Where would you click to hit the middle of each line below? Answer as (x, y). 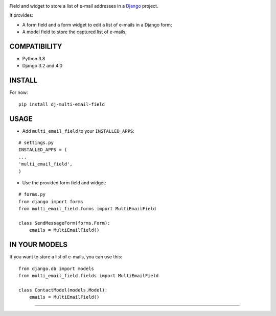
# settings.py (36, 143)
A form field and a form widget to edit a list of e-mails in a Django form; (97, 25)
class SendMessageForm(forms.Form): (64, 223)
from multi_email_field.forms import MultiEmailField (87, 209)
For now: (19, 92)
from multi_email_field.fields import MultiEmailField (89, 276)
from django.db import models (56, 269)
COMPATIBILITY (36, 46)
